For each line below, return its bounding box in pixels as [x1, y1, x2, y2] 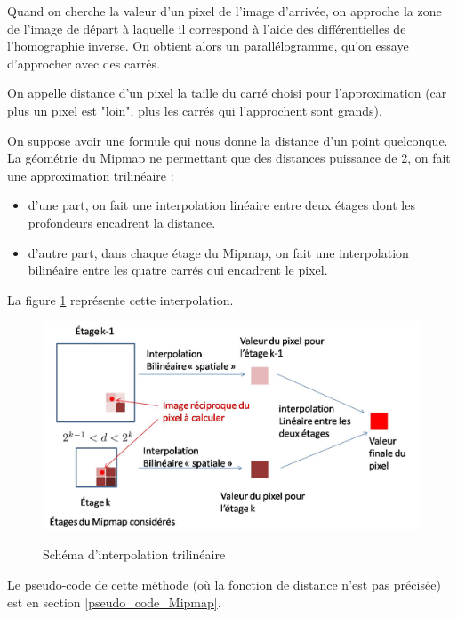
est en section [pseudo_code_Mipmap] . [7, 592, 221, 611]
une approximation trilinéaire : [7, 165, 174, 184]
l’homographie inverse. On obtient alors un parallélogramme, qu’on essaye [7, 36, 409, 55]
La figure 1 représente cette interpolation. [7, 290, 234, 309]
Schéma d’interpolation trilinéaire [43, 545, 226, 564]
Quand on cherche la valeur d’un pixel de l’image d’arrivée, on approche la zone [7, 2, 442, 20]
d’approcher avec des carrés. [7, 53, 160, 72]
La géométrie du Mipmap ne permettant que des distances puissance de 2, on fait [7, 148, 451, 167]
